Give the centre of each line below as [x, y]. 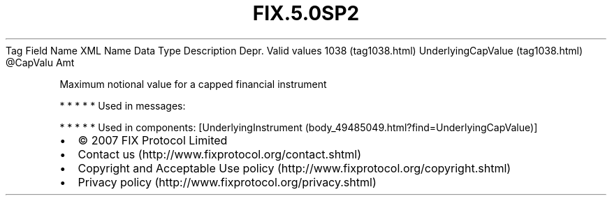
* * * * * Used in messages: [123, 105]
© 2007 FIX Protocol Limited [153, 140]
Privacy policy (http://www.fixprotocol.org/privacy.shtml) [227, 182]
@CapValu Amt [40, 62]
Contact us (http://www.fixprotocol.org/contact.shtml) [220, 154]
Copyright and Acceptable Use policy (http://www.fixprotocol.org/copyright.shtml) [294, 168]
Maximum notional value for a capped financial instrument [193, 84]
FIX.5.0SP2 [306, 13]
